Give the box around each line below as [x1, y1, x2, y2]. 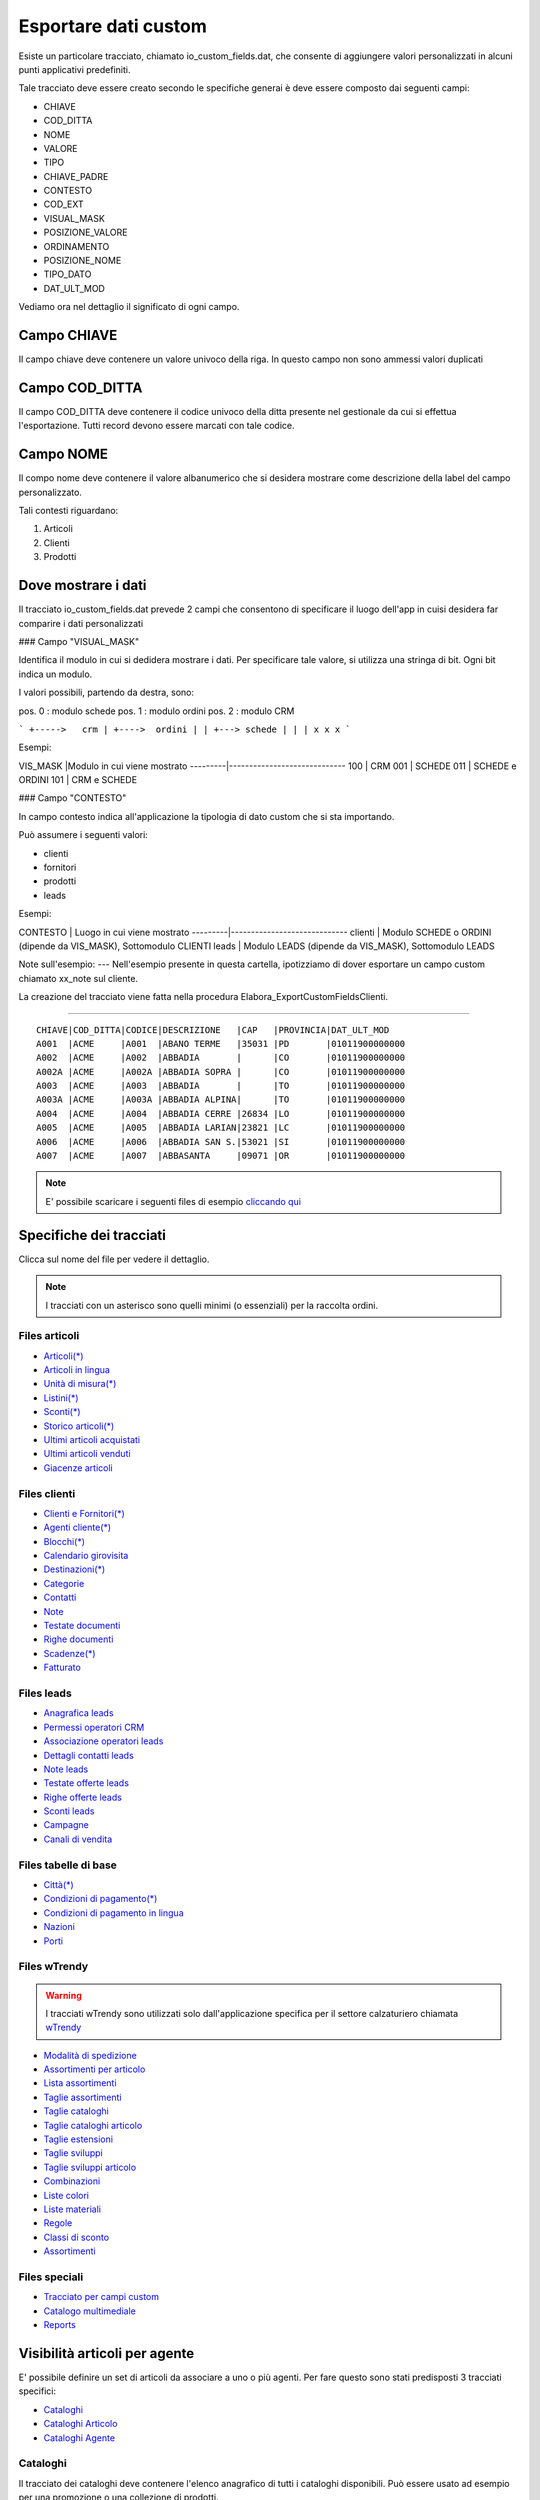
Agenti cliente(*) [43, 1521, 112, 1534]
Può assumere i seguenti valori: [18, 829, 149, 841]
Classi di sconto [43, 2231, 110, 2243]
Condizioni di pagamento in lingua [43, 1906, 184, 1919]
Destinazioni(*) [43, 1563, 106, 1575]
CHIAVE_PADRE [43, 170, 109, 182]
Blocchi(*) [43, 1535, 85, 1547]
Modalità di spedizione [43, 2049, 137, 2061]
